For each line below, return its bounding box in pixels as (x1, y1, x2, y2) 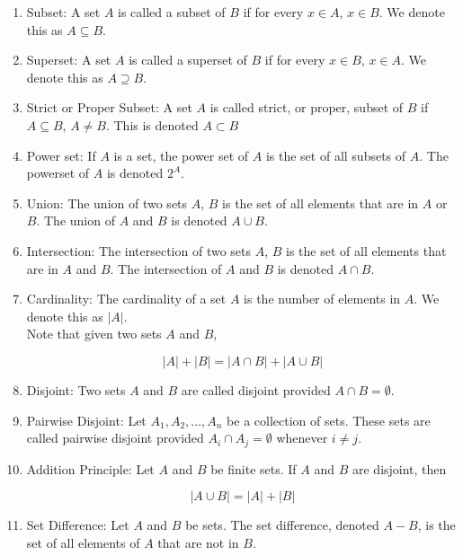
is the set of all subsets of (265, 145, 406, 164)
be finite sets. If (210, 459, 297, 478)
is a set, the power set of (113, 145, 249, 164)
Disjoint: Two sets (26, 380, 126, 399)
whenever (276, 428, 328, 447)
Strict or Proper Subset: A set (26, 98, 192, 117)
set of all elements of (26, 533, 140, 551)
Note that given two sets (26, 324, 162, 343)
